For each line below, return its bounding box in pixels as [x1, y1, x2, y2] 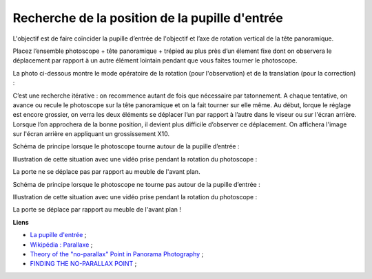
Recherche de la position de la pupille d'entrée [12, 10, 284, 25]
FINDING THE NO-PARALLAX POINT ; [30, 260, 137, 268]
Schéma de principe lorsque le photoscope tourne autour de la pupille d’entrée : [12, 142, 240, 150]
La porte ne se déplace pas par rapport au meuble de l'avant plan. [12, 168, 200, 176]
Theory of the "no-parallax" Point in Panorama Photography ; [30, 249, 204, 258]
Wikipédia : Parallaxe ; [30, 241, 93, 249]
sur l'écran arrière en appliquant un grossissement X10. [12, 130, 170, 138]
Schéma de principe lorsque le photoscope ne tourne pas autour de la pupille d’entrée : [12, 180, 261, 188]
